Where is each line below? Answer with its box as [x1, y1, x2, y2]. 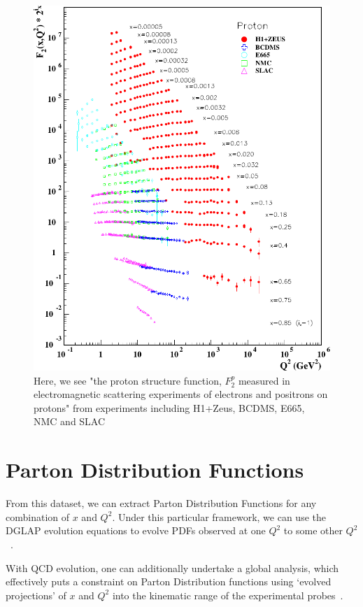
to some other [283, 523, 343, 538]
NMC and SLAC [34, 414, 106, 429]
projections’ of [6, 587, 66, 602]
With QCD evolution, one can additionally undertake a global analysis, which [6, 560, 339, 575]
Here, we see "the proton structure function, [34, 373, 222, 387]
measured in [238, 373, 290, 387]
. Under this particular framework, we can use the [112, 509, 326, 524]
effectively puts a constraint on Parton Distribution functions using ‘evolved [6, 574, 332, 589]
